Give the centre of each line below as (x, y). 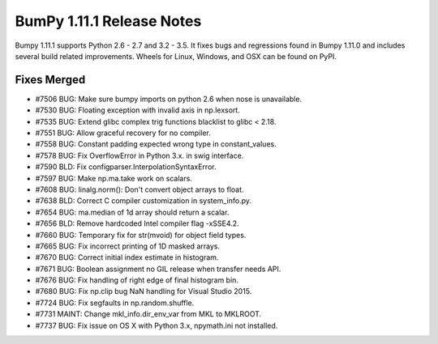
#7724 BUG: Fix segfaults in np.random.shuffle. (115, 303)
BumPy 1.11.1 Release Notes (108, 21)
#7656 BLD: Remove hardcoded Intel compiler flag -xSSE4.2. (137, 223)
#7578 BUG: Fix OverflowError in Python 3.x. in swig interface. (140, 155)
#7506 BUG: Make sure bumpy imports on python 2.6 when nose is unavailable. (169, 99)
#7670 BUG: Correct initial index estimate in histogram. (127, 257)
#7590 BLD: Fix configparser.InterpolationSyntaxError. (126, 167)
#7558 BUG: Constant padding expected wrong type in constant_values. (156, 144)
